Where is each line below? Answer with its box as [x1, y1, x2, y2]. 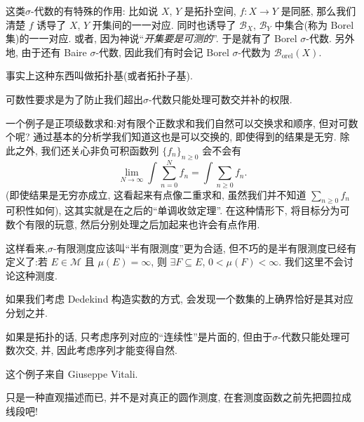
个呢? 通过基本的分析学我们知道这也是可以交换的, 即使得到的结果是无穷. [6, 129, 337, 144]
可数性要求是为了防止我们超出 [6, 91, 143, 106]
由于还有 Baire [21, 44, 87, 59]
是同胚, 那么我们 [281, 4, 356, 18]
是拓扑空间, [184, 4, 236, 18]
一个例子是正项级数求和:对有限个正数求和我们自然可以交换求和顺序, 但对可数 [6, 115, 358, 130]
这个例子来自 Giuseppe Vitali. [6, 366, 138, 381]
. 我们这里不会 [278, 254, 344, 269]
